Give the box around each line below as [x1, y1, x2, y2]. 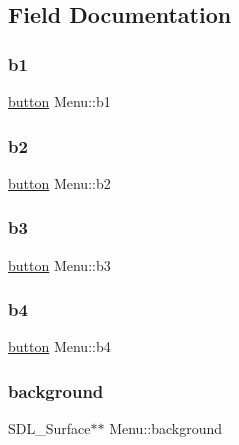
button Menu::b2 [8, 172, 111, 193]
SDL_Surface [8, 418, 91, 439]
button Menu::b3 [8, 254, 111, 275]
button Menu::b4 [8, 336, 111, 357]
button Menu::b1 [8, 91, 111, 111]
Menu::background [109, 418, 223, 439]
